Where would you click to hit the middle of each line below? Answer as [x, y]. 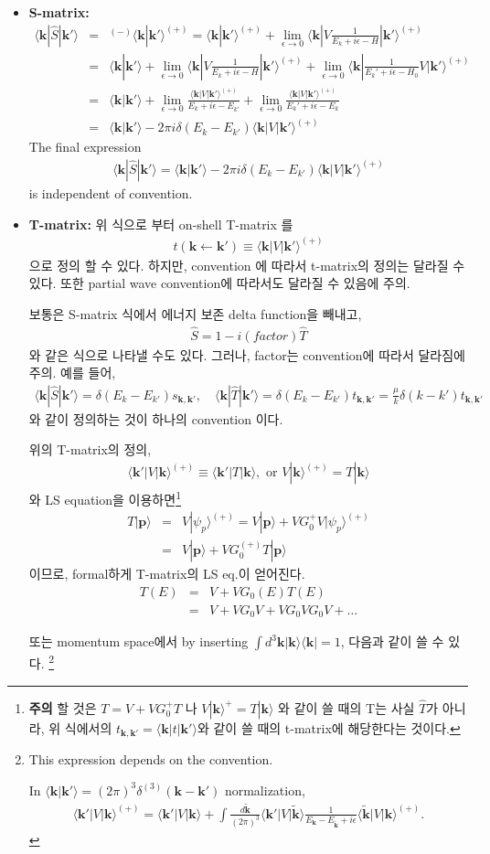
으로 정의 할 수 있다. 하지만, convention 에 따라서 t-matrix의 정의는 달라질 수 [247, 265]
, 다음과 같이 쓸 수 [392, 641]
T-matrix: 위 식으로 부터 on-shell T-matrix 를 [161, 224]
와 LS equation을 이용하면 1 [105, 498]
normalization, [265, 790]
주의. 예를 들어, [72, 373]
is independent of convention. [111, 192]
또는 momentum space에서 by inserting [138, 641]
